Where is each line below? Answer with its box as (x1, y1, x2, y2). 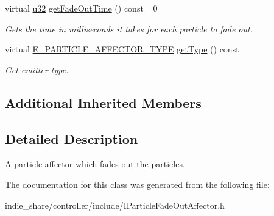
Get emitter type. (5, 63, 69, 76)
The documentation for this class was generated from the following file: (5, 178, 270, 190)
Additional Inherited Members (5, 93, 202, 112)
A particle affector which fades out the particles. (5, 157, 185, 170)
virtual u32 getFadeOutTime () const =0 (5, 2, 158, 14)
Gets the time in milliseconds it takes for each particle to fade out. (5, 22, 253, 35)
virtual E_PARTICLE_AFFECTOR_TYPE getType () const (5, 43, 239, 56)
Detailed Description (5, 129, 138, 148)
